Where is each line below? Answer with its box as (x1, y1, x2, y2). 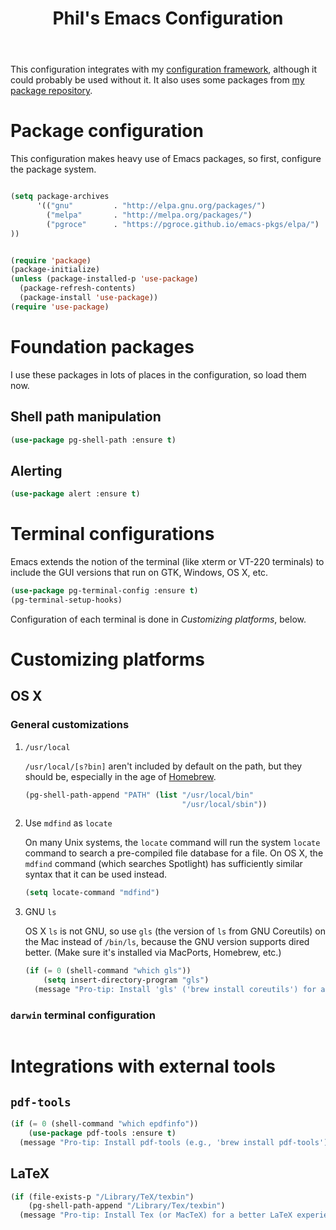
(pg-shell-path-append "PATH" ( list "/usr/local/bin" (24, 790, 254, 800)
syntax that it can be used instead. (24, 868, 168, 881)
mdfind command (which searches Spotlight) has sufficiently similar (24, 858, 303, 870)
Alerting (10, 462, 63, 479)
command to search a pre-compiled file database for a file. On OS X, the (24, 847, 324, 859)
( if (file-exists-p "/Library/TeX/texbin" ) (10, 1192, 195, 1202)
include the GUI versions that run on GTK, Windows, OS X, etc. (10, 567, 269, 578)
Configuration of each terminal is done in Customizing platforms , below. (10, 613, 307, 625)
